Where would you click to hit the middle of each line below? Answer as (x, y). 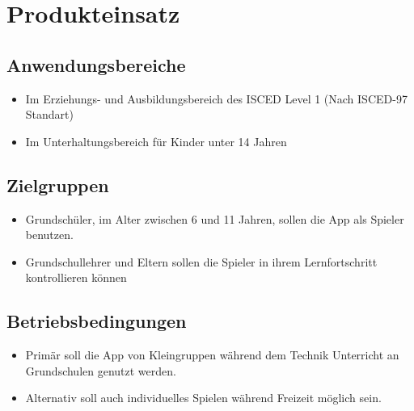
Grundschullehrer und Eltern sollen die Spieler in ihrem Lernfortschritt (201, 261)
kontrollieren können (76, 277)
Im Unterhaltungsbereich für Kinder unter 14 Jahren (156, 141)
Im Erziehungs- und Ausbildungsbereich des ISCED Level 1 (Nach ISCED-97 (216, 98)
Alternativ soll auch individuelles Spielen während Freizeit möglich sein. (203, 398)
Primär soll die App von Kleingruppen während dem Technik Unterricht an (212, 355)
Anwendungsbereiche (96, 64)
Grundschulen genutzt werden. (101, 370)
